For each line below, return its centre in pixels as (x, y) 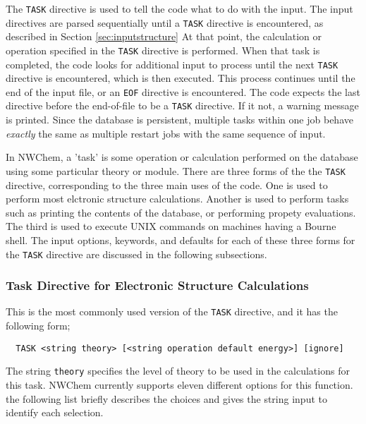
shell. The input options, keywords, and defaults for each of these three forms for (181, 240)
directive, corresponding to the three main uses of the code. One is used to (167, 184)
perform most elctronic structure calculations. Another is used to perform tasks (177, 199)
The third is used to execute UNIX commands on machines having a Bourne (171, 226)
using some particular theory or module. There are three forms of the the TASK (176, 170)
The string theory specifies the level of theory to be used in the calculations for (178, 371)
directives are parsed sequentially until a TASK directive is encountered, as (165, 22)
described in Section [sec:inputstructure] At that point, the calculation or (164, 36)
